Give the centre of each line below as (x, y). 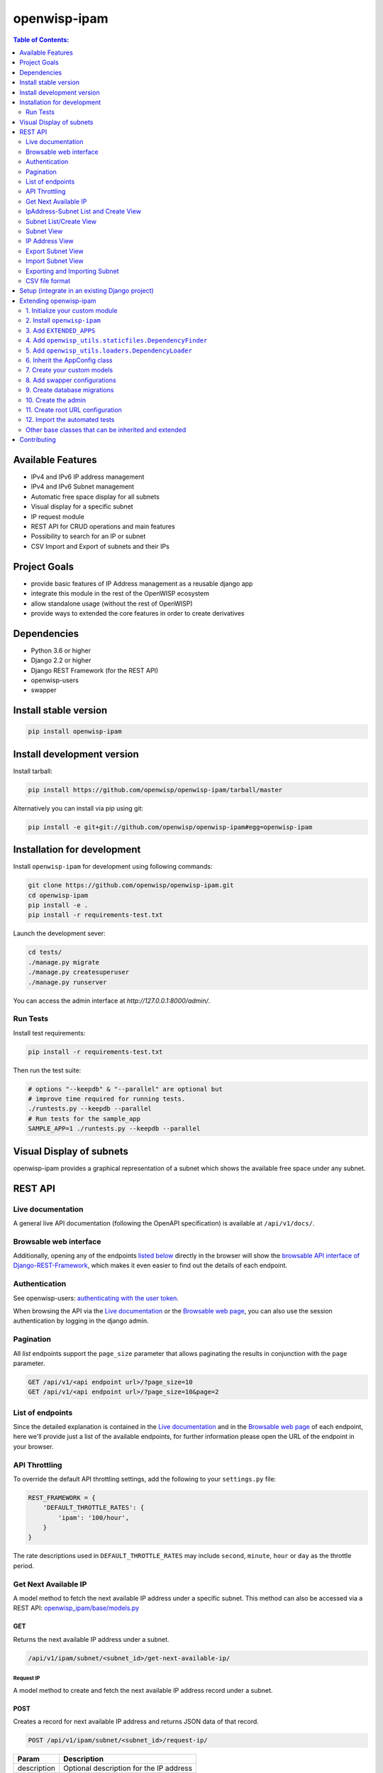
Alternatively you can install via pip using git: (78, 808)
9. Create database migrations (70, 390)
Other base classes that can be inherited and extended (106, 430)
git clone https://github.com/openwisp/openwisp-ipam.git (131, 885)
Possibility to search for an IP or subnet (88, 536)
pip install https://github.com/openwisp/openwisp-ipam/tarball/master (155, 790)
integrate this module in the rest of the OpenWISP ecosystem (120, 594)
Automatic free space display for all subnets (95, 496)
